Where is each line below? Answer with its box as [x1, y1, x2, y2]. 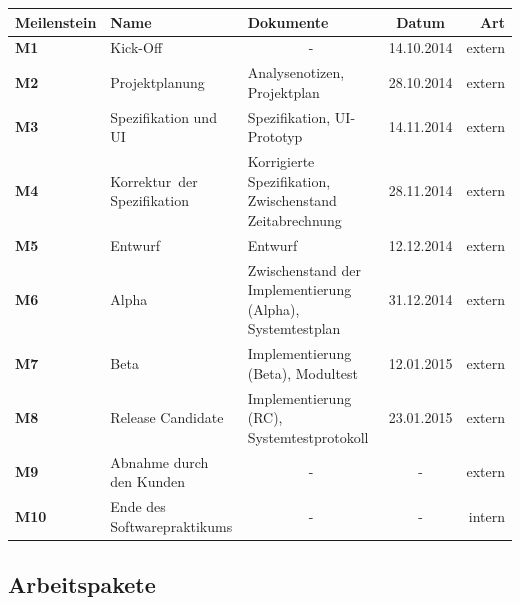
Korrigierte [247, 151, 315, 172]
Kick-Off [110, 37, 163, 58]
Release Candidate [110, 407, 224, 428]
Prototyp [247, 126, 303, 147]
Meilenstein [15, 11, 97, 32]
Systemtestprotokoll [247, 426, 369, 447]
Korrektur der [110, 170, 198, 191]
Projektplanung [110, 71, 205, 92]
